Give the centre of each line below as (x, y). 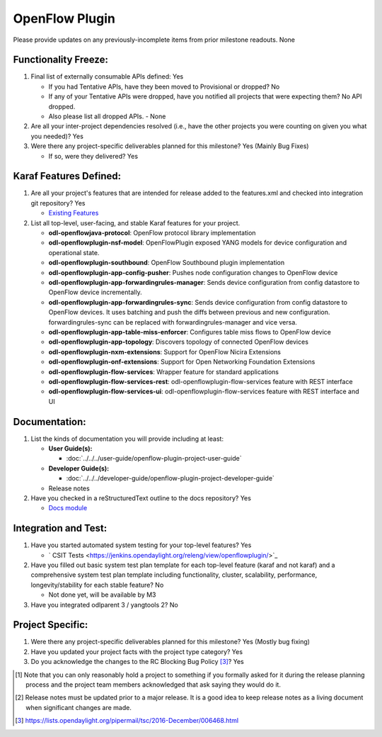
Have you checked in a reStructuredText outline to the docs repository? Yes (141, 498)
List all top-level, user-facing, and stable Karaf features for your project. (135, 223)
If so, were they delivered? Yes (93, 156)
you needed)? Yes (57, 136)
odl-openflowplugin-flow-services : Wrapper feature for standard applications (164, 371)
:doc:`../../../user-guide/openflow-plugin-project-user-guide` (154, 458)
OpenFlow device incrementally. (95, 292)
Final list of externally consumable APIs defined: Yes (107, 77)
